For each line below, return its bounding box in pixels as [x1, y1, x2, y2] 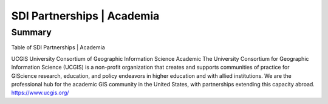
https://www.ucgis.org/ [11, 89, 69, 97]
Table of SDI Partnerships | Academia [11, 44, 106, 51]
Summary [11, 27, 52, 38]
